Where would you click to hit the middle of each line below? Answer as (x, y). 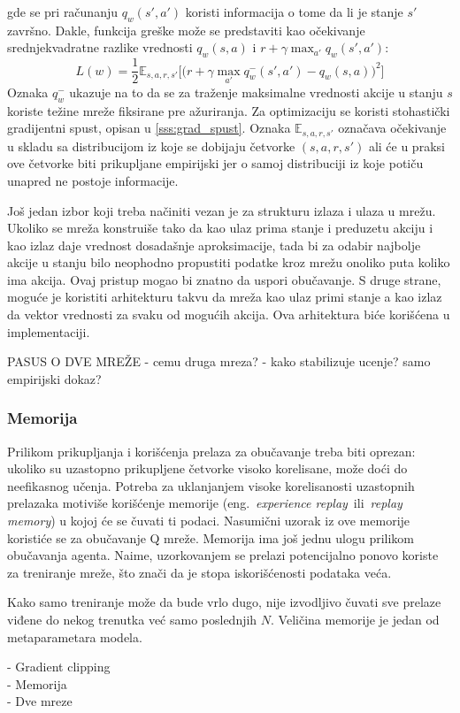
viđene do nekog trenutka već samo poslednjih (132, 619)
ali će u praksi (406, 146)
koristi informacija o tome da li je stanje (294, 11)
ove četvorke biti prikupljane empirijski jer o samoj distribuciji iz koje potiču (215, 163)
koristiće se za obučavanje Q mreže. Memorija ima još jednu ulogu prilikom (211, 537)
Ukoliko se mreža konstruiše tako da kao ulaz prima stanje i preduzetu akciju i (220, 228)
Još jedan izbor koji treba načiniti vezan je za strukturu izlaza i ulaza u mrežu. (222, 210)
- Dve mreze (40, 701)
